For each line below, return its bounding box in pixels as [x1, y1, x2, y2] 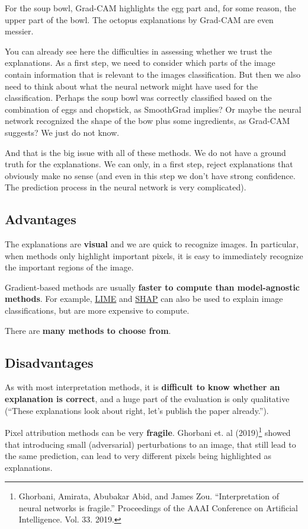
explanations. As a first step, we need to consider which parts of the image [5, 56, 275, 69]
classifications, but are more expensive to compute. [5, 304, 190, 317]
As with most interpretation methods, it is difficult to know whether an [5, 381, 280, 393]
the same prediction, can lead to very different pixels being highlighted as [5, 450, 271, 462]
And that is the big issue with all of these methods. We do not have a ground [5, 146, 286, 158]
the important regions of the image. [5, 261, 134, 273]
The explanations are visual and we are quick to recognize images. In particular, [5, 238, 299, 250]
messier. [5, 25, 34, 37]
